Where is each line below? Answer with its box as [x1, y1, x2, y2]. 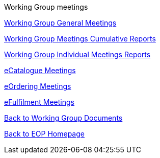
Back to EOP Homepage [4, 129, 85, 138]
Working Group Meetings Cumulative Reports [4, 34, 156, 43]
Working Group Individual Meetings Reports [4, 50, 151, 59]
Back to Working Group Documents [4, 114, 123, 122]
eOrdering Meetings [4, 82, 71, 91]
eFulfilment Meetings [4, 98, 74, 106]
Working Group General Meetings [4, 18, 117, 27]
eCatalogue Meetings [4, 66, 76, 75]
